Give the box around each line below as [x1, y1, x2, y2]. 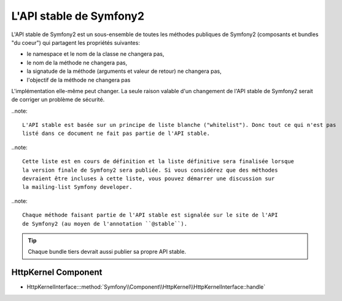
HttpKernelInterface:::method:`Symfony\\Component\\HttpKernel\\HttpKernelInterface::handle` [26, 283, 266, 291]
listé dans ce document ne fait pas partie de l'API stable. [22, 130, 210, 137]
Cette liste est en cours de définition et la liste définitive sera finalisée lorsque [22, 158, 295, 165]
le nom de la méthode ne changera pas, [26, 59, 128, 66]
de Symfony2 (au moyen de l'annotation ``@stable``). [22, 220, 187, 227]
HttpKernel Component [11, 267, 103, 278]
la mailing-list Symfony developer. [22, 184, 133, 191]
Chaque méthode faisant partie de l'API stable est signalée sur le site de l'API [22, 211, 278, 219]
